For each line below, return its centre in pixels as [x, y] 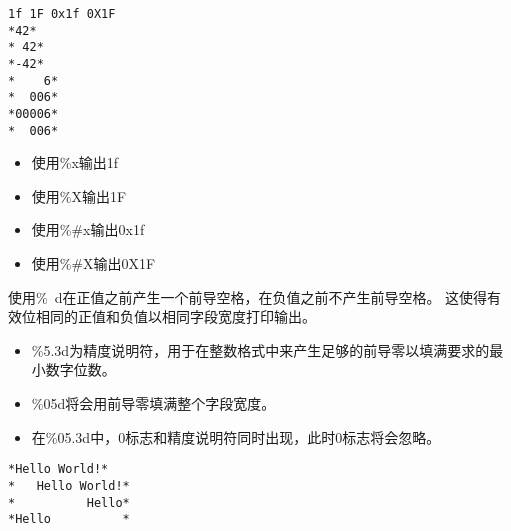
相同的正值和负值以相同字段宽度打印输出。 [175, 316]
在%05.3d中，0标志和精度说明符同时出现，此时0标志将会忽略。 [236, 436]
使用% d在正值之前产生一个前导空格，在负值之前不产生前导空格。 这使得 [248, 296]
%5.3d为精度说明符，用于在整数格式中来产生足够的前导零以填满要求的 [260, 349]
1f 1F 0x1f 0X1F [62, 14]
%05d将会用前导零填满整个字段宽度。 [153, 403]
